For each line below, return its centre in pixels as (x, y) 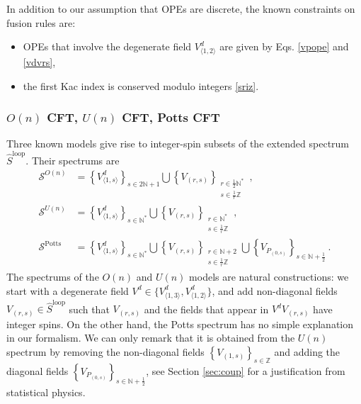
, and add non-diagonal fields (275, 290)
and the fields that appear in (206, 309)
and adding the (307, 352)
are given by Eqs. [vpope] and (284, 46)
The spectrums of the (53, 277)
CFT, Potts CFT (171, 117)
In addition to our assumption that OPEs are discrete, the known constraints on (181, 9)
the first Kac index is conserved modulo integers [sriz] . (141, 85)
